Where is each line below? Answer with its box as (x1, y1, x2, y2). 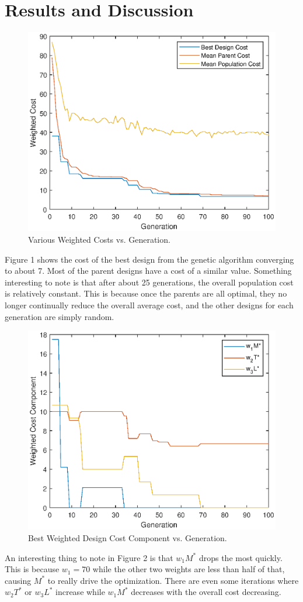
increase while (55, 586, 105, 598)
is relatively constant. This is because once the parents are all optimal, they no (5, 287, 287, 300)
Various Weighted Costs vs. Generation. (28, 233, 170, 245)
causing (5, 574, 32, 586)
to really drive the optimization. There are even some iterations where (47, 574, 299, 586)
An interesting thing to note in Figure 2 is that (5, 551, 173, 563)
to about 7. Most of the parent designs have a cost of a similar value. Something (5, 264, 292, 277)
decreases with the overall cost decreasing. (131, 586, 281, 598)
